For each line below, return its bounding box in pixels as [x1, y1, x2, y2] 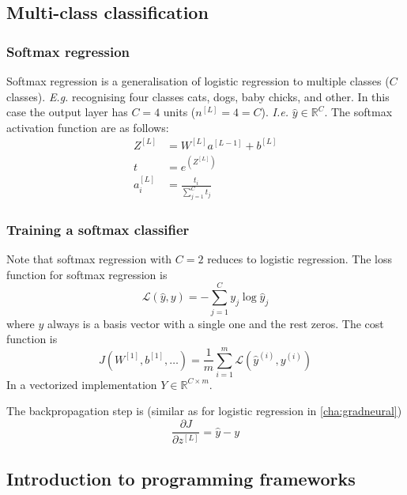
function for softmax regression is [6, 266, 168, 282]
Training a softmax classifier [6, 219, 190, 239]
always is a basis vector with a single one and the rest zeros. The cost [47, 315, 384, 331]
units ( [163, 104, 196, 120]
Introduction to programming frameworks [6, 466, 356, 490]
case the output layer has [6, 104, 128, 120]
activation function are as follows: [6, 119, 169, 135]
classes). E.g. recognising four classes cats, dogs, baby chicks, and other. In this [6, 88, 390, 104]
